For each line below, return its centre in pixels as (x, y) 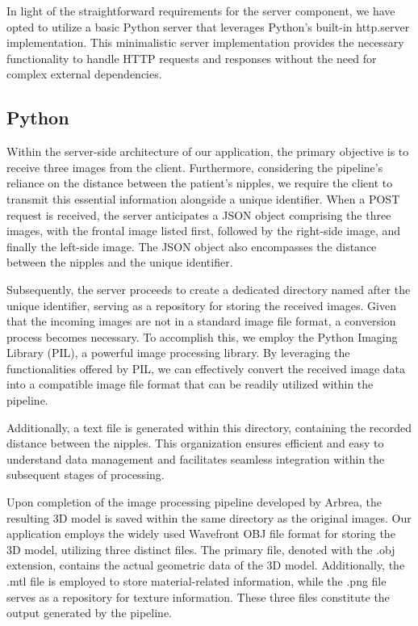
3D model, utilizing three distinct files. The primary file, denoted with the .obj (201, 549)
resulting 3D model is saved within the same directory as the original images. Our (209, 517)
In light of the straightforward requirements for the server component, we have (201, 11)
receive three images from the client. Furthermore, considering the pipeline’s (195, 167)
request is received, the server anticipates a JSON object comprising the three (199, 214)
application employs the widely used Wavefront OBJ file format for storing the (201, 534)
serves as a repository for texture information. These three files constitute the (198, 597)
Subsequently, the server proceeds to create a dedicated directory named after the (209, 289)
